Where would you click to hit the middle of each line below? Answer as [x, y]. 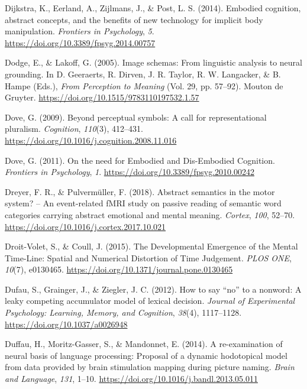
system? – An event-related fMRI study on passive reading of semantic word [143, 203]
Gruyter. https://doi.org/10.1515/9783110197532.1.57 [102, 97]
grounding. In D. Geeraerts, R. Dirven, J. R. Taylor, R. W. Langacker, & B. [143, 74]
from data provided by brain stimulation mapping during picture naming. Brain [150, 367]
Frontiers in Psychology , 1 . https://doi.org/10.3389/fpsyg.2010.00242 [130, 172]
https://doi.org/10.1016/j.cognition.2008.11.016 [91, 140]
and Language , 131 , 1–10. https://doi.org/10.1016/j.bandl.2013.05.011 [131, 379]
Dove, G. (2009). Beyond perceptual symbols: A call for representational [136, 117]
